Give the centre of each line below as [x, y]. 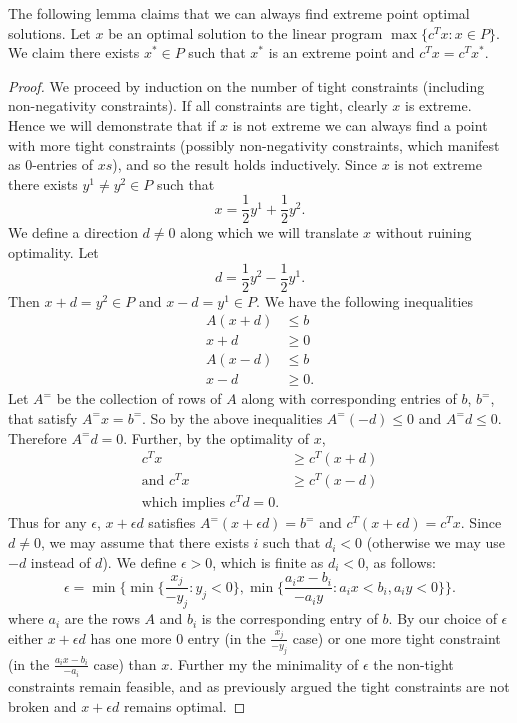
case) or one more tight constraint [396, 637]
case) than [125, 663]
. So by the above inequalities [232, 417]
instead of [60, 561]
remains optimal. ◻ [184, 705]
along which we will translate [269, 232]
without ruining [423, 232]
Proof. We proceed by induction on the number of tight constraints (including [246, 85]
